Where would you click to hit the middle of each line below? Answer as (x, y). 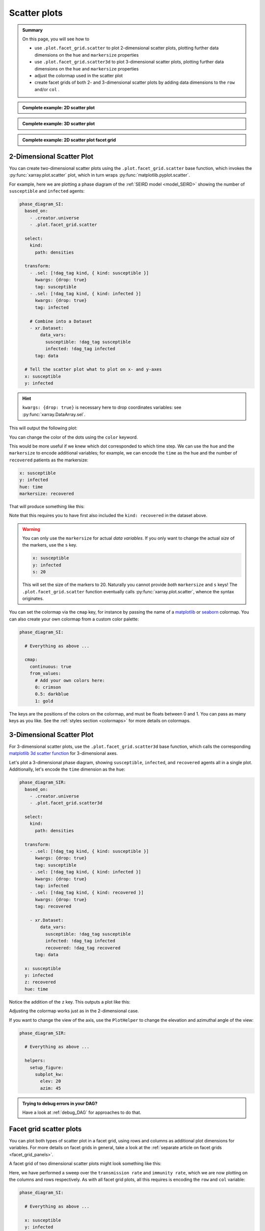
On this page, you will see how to (56, 39)
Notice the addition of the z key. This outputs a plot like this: (70, 1002)
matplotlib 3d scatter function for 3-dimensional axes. (63, 753)
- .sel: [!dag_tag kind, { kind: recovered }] (87, 893)
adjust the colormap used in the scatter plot (79, 75)
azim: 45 (51, 1088)
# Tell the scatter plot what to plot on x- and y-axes (93, 370)
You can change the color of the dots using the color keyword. (74, 437)
